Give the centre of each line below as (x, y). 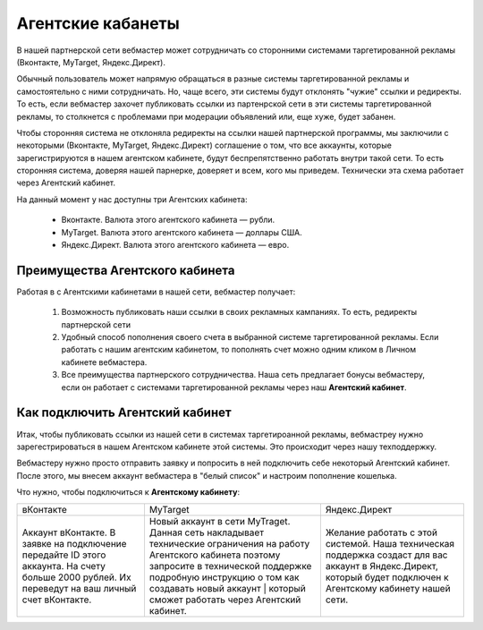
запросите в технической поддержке (230, 566)
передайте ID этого (64, 555)
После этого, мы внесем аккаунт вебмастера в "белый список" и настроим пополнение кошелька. (207, 475)
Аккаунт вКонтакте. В (69, 532)
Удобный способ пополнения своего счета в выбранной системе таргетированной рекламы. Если (250, 337)
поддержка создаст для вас (386, 555)
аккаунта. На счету (64, 566)
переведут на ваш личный (79, 588)
